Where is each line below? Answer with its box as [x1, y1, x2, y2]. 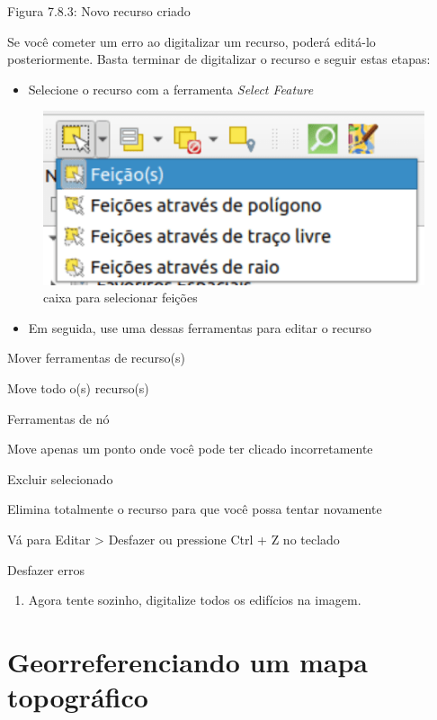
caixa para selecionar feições [43, 288, 198, 307]
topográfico [7, 679, 148, 715]
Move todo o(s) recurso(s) [7, 379, 149, 398]
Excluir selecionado [7, 469, 113, 488]
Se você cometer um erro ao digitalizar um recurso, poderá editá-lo [7, 31, 376, 50]
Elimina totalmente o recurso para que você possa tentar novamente [7, 499, 382, 518]
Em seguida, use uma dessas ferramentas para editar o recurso [28, 318, 372, 337]
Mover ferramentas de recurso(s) [7, 348, 185, 367]
